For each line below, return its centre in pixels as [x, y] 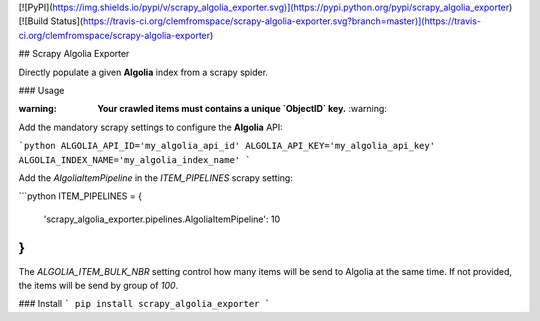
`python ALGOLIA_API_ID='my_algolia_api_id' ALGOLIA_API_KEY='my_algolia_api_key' [226, 146]
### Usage [41, 90]
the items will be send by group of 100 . [98, 285]
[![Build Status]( [51, 21]
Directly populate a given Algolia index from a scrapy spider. [143, 72]
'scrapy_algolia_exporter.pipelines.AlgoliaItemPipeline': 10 [162, 219]
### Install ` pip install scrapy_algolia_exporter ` [144, 304]
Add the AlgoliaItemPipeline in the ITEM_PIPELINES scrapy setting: [156, 177]
